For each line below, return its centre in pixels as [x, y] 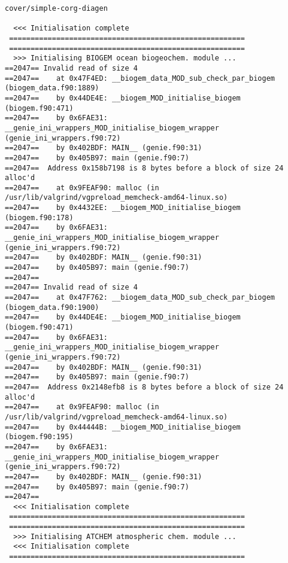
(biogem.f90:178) [39, 217]
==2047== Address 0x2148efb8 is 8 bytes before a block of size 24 [144, 387]
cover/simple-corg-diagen [56, 8]
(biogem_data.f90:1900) [52, 307]
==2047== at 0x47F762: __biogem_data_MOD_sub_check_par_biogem [140, 298]
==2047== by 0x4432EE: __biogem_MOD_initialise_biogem [123, 208]
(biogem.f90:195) [39, 437]
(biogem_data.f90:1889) [52, 88]
